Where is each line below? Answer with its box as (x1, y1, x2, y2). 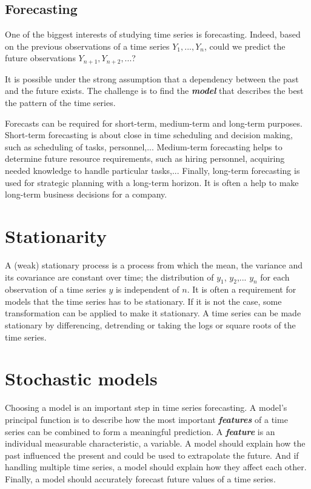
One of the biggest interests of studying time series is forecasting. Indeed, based (5, 28, 301, 41)
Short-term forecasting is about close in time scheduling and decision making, (5, 128, 293, 141)
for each (260, 270, 290, 283)
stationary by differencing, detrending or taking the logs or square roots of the (5, 319, 296, 331)
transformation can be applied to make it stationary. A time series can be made (5, 307, 301, 319)
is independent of (115, 283, 179, 296)
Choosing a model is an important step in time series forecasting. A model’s (5, 401, 287, 414)
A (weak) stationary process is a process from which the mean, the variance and (5, 258, 303, 271)
